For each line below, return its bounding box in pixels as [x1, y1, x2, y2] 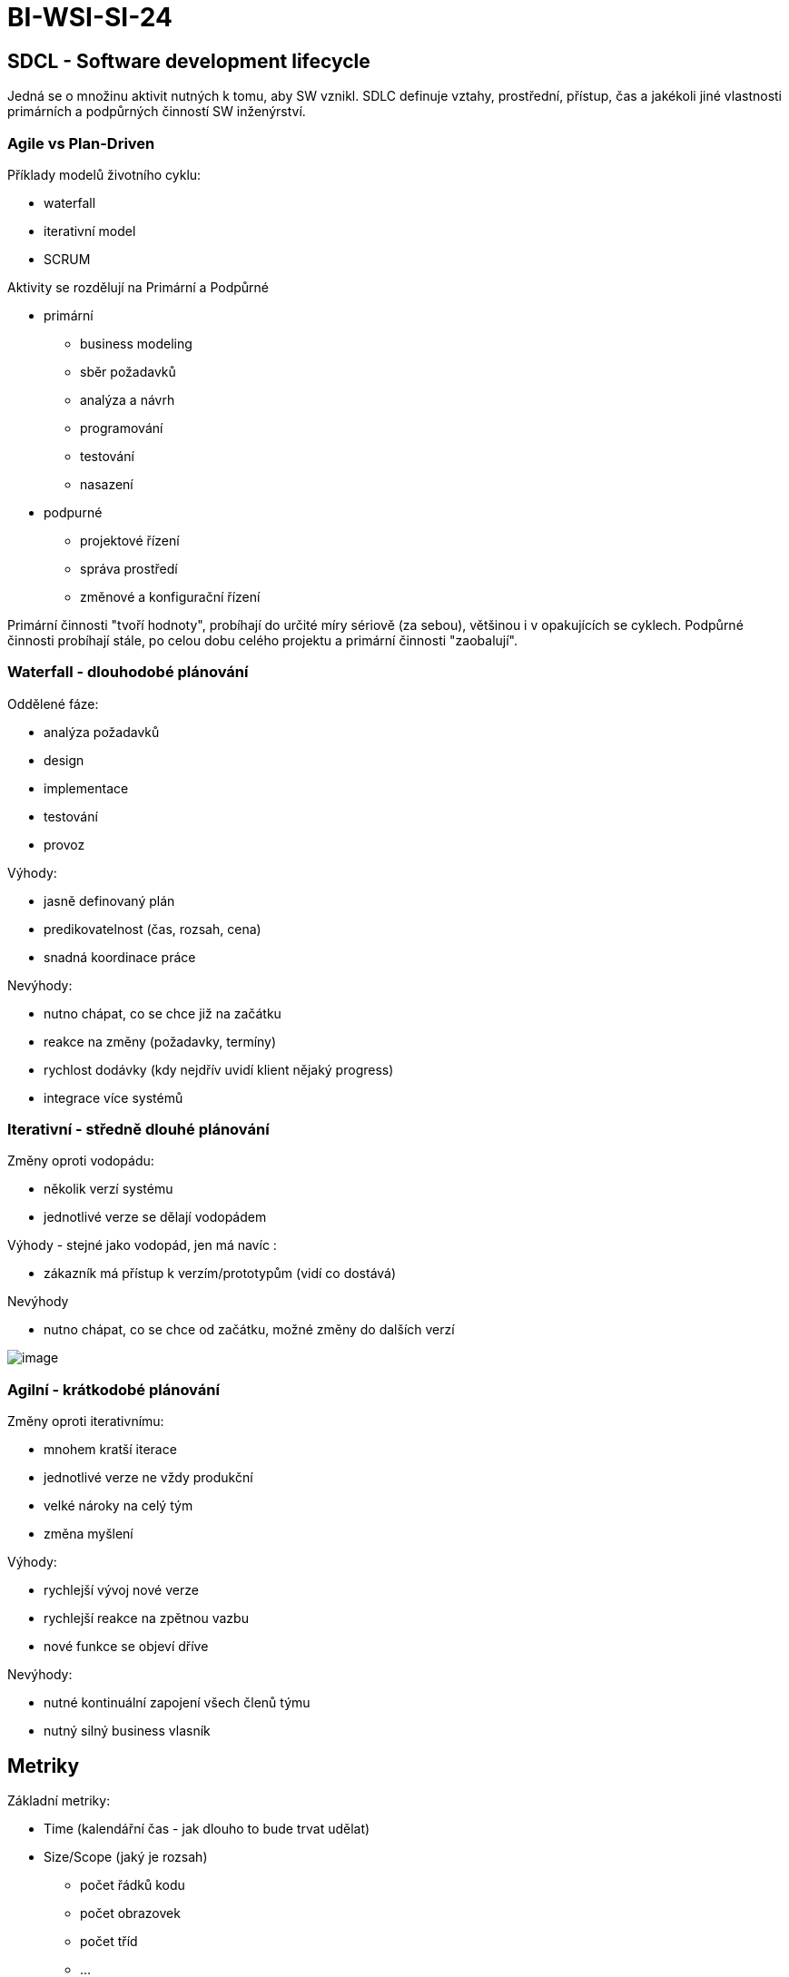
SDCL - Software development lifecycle [7, 49, 370, 73]
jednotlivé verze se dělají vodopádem [44, 1209, 267, 1225]
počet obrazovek [80, 1905, 181, 1922]
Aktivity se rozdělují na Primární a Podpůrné [7, 279, 270, 295]
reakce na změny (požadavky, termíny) [44, 1033, 277, 1049]
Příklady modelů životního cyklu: [7, 166, 202, 182]
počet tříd [80, 1933, 138, 1950]
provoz [44, 836, 85, 852]
